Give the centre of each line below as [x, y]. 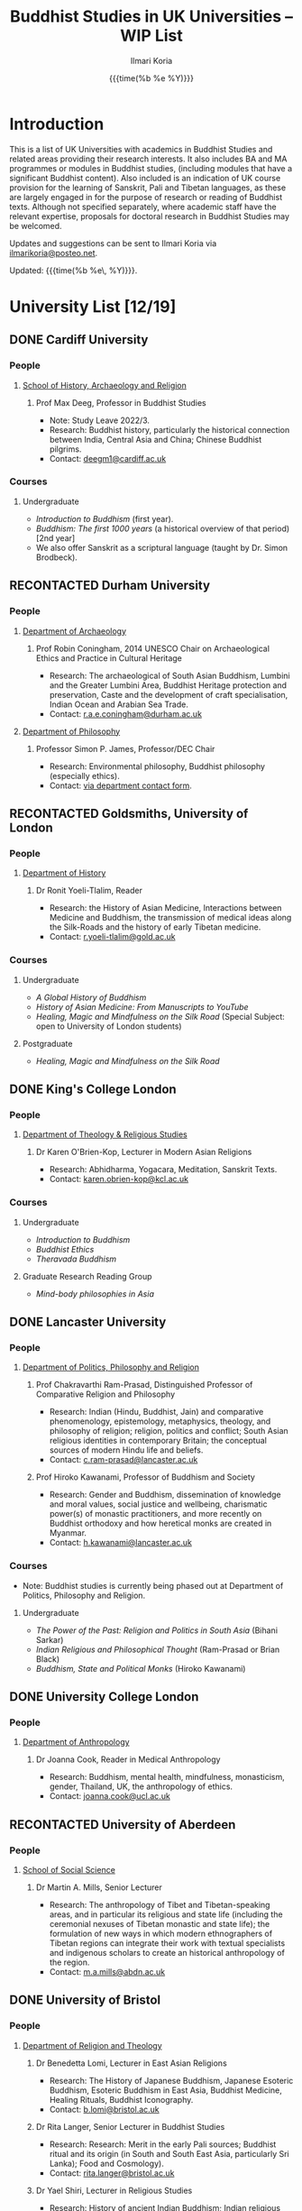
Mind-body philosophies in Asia [95, 1294]
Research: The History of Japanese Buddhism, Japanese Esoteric [171, 2080]
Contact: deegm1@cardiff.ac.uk [108, 458]
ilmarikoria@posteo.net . [54, 252]
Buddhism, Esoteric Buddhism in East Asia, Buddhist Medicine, [165, 2090]
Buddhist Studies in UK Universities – [151, 17]
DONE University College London [104, 1697]
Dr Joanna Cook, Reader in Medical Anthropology [128, 1759]
